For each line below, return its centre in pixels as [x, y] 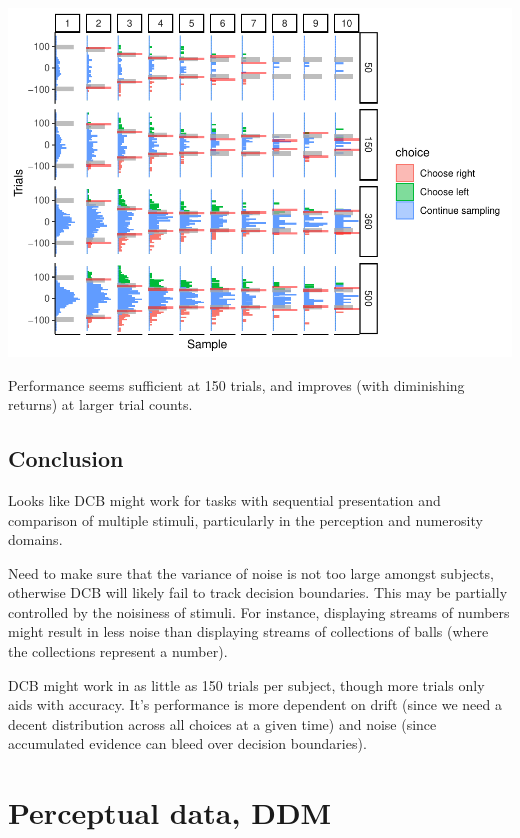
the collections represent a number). [118, 651]
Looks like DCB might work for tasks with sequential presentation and [224, 499]
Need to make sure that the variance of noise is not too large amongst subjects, [251, 572]
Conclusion [66, 458]
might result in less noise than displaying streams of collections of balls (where [248, 631]
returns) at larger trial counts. [100, 404]
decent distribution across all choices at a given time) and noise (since [222, 723]
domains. [35, 539]
